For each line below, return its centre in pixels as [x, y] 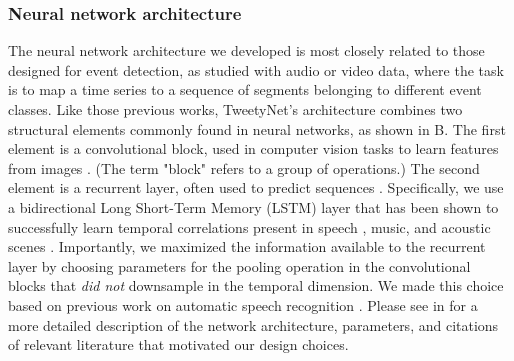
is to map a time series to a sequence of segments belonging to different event [245, 89]
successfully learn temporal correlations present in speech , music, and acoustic [249, 226]
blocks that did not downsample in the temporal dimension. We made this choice [256, 285]
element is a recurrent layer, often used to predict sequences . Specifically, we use [256, 187]
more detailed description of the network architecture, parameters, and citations [253, 324]
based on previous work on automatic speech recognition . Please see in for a [243, 304]
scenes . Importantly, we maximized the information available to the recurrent [247, 246]
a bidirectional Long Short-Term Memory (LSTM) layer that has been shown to [253, 206]
